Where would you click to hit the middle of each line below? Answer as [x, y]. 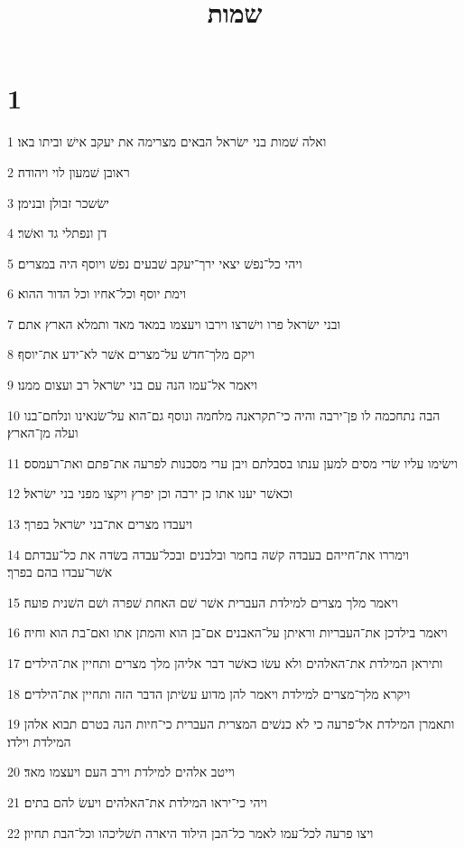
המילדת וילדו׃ [39, 741]
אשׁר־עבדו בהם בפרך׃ [60, 572]
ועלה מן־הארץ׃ [43, 433]
